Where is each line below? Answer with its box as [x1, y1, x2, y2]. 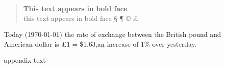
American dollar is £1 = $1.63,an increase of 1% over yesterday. [4, 38, 197, 49]
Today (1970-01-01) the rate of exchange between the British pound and [4, 29, 221, 39]
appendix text [4, 55, 46, 65]
